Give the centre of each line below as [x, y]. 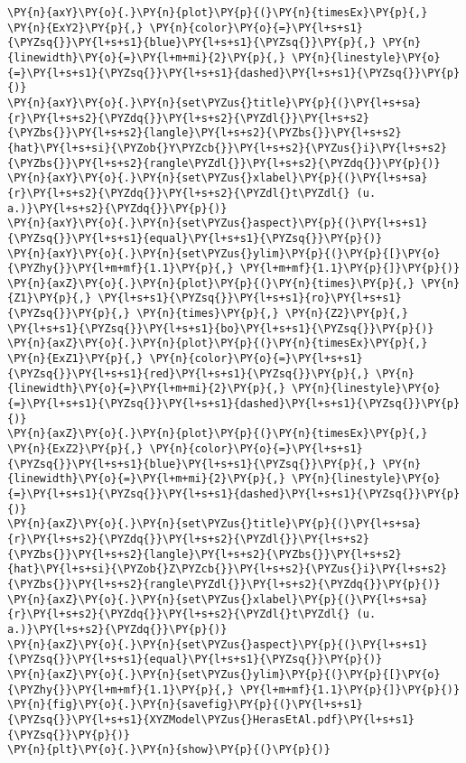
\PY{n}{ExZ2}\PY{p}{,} [75, 449]
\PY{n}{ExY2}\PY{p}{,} [75, 28]
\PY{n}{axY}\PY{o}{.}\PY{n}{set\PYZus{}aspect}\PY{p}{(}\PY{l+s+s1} [218, 223]
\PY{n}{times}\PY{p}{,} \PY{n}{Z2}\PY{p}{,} [272, 314]
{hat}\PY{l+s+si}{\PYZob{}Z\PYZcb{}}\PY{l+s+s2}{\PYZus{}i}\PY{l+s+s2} [227, 569]
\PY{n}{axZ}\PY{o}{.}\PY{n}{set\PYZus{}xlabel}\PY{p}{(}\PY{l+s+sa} [218, 599]
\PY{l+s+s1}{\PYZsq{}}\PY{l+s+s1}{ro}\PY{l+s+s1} [250, 298]
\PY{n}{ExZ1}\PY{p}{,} [75, 359]
